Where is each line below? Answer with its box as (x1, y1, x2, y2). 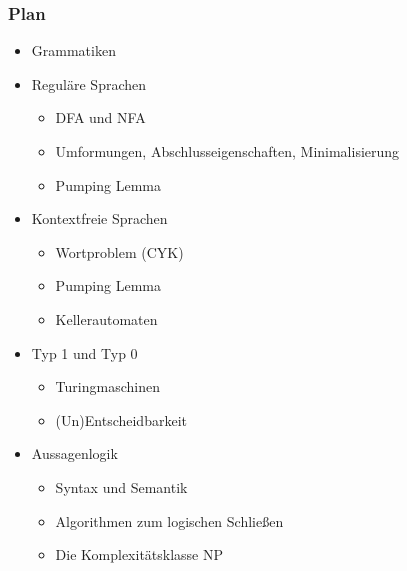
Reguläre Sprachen (31, 73, 147, 94)
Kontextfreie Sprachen (31, 208, 168, 229)
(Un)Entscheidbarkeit (55, 409, 187, 430)
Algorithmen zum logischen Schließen (55, 510, 284, 531)
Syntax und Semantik (55, 476, 188, 497)
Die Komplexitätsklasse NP (55, 544, 224, 565)
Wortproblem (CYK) (55, 241, 184, 262)
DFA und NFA (55, 107, 146, 128)
